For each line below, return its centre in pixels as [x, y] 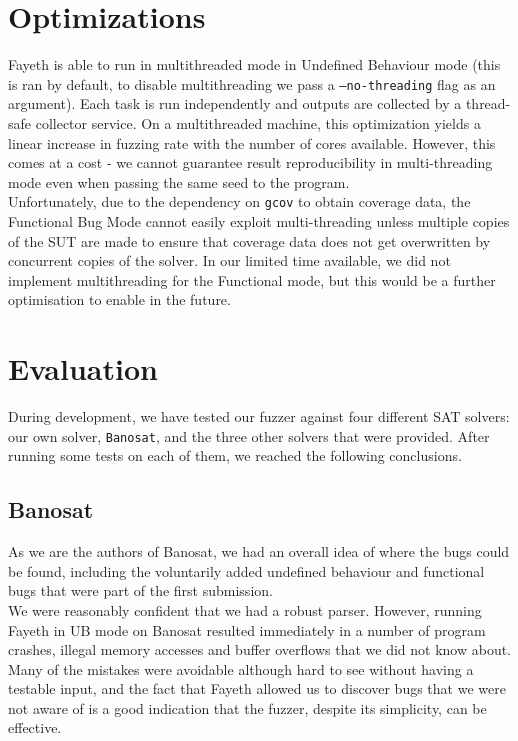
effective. [35, 727]
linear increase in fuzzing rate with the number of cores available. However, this [252, 142]
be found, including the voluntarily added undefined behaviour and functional [246, 570]
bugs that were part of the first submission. [140, 590]
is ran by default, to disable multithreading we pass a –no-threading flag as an [252, 83]
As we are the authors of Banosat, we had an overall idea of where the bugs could [259, 551]
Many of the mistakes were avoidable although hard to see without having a [241, 668]
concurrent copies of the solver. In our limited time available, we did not [229, 260]
